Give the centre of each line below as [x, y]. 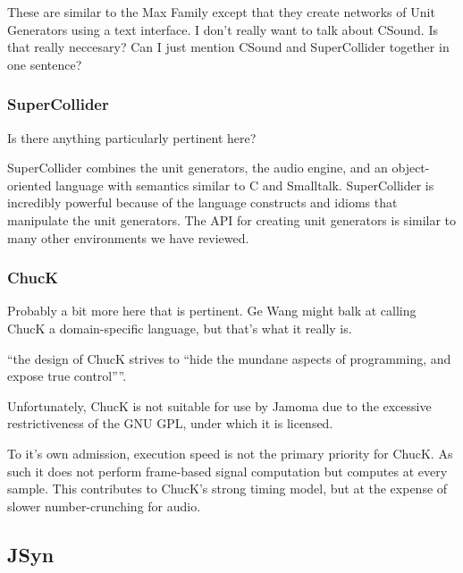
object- [411, 168]
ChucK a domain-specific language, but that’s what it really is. [180, 328]
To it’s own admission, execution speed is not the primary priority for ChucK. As [230, 453]
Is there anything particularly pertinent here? [132, 137]
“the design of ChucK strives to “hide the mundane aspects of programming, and [229, 358]
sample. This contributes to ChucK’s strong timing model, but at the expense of [227, 489]
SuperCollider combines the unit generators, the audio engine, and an [198, 168]
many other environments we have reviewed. [128, 237]
